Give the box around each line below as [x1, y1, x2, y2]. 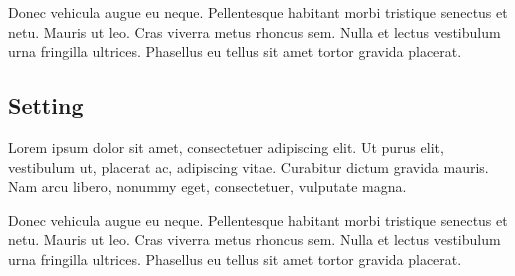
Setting [8, 90, 84, 121]
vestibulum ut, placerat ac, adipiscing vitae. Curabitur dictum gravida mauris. [8, 156, 489, 177]
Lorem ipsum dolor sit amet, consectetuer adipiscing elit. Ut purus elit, [8, 136, 444, 157]
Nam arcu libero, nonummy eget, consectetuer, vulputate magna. [8, 176, 407, 197]
